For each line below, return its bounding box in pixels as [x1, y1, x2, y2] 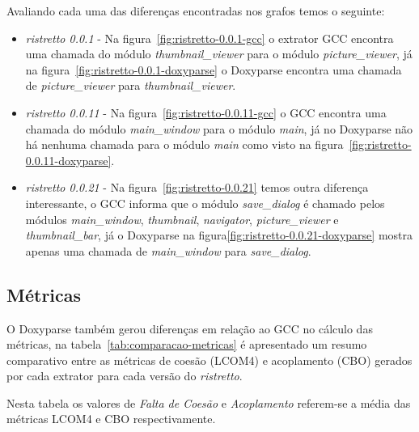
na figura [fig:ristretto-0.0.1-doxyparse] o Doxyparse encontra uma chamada [25, 61, 402, 78]
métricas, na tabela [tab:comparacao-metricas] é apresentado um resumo [6, 336, 367, 353]
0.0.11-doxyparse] [25, 151, 112, 168]
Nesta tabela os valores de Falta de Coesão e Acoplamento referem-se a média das [6, 394, 411, 411]
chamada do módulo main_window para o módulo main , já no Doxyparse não [25, 120, 413, 137]
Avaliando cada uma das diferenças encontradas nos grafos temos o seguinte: [6, 2, 385, 19]
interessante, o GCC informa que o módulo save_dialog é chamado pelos [25, 194, 385, 211]
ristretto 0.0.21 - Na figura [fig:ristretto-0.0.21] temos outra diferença [25, 179, 369, 196]
